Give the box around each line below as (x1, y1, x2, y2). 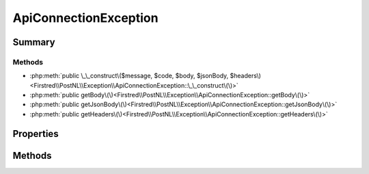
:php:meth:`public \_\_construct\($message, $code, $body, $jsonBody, (29, 72, 229, 80)
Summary (12, 36, 55, 48)
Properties (12, 127, 59, 140)
